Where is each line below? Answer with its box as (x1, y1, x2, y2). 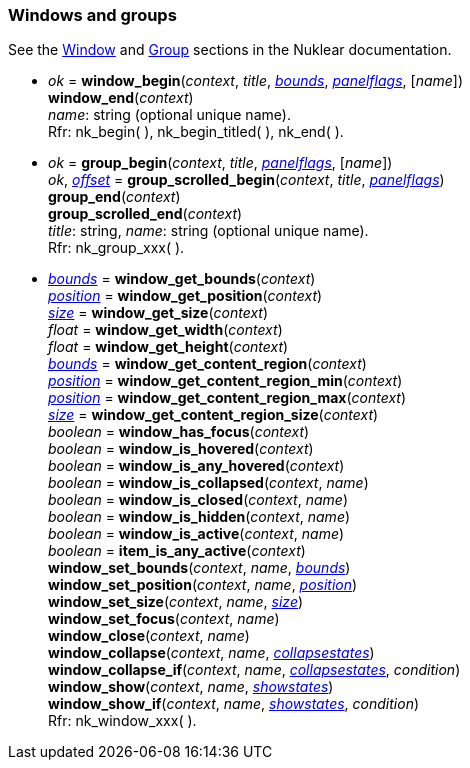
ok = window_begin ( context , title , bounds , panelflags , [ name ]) (48, 72, 464, 90)
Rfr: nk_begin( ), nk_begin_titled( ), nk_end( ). (48, 123, 344, 141)
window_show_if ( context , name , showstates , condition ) (48, 695, 420, 713)
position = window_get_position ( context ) (48, 287, 323, 305)
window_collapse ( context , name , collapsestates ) (48, 644, 375, 662)
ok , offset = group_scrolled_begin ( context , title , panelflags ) (48, 171, 445, 189)
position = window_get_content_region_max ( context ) (48, 389, 407, 407)
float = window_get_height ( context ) (48, 338, 289, 356)
